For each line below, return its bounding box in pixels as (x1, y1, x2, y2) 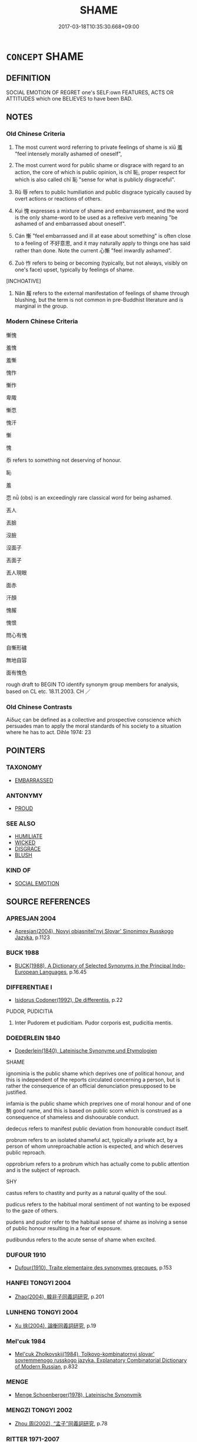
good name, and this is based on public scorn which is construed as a (12, 1107, 182, 1114)
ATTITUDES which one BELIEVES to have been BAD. (6, 95, 133, 102)
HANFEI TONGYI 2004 (6, 1279, 72, 1287)
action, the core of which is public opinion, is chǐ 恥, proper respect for (14, 169, 186, 176)
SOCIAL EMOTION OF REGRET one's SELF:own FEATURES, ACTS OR (6, 89, 174, 96)
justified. (6, 1089, 28, 1096)
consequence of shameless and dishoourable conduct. (6, 1114, 139, 1121)
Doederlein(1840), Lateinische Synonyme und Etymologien (14, 1047, 158, 1054)
